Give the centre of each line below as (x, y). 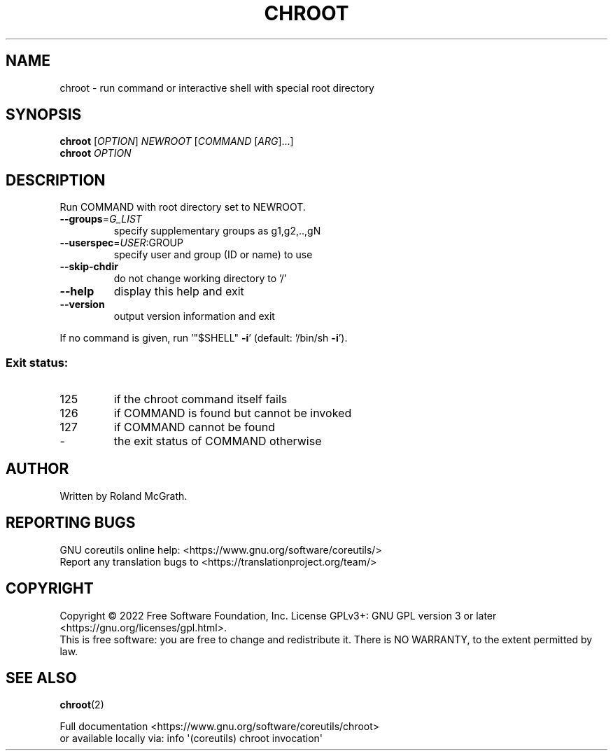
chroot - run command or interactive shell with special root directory (217, 87)
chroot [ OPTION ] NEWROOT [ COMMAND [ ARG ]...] (177, 141)
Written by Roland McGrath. (124, 496)
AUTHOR (37, 469)
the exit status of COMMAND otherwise (218, 441)
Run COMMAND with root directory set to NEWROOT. (183, 207)
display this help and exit (179, 292)
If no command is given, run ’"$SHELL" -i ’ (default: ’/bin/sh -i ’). (204, 338)
